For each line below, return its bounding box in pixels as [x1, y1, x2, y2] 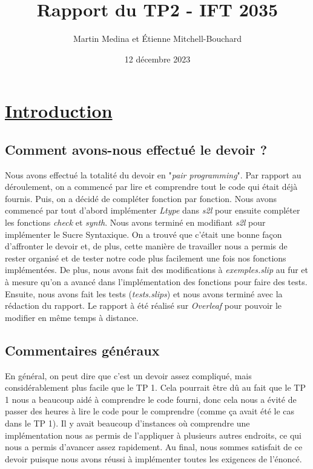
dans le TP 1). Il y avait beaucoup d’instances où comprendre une [5, 417, 250, 429]
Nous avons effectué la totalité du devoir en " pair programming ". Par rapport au [5, 168, 301, 181]
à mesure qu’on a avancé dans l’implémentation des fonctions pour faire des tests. [5, 275, 308, 288]
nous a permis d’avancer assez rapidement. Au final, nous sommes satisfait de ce [5, 440, 303, 453]
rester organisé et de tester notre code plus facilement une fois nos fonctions [5, 251, 286, 264]
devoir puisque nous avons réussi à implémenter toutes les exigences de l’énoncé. [5, 452, 302, 465]
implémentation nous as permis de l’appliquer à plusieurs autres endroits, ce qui [5, 428, 301, 441]
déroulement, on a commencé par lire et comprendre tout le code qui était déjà [5, 180, 298, 193]
